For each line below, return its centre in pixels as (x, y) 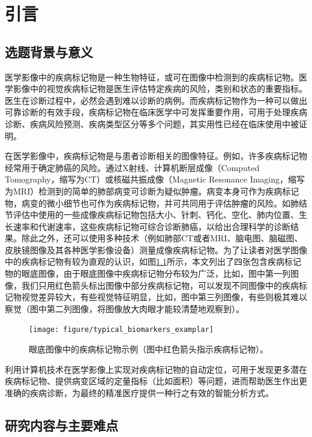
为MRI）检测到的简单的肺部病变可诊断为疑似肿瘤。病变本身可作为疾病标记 (152, 191)
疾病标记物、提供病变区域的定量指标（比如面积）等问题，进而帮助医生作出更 (156, 381)
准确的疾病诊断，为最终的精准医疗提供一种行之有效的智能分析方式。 (139, 392)
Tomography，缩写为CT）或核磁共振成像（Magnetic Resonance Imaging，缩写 (155, 179)
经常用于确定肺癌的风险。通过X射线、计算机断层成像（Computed (132, 167)
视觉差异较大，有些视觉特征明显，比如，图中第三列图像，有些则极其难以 (164, 297)
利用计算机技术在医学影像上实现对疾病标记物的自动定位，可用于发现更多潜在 (156, 369)
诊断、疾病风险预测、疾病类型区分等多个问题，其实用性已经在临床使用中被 (152, 123)
